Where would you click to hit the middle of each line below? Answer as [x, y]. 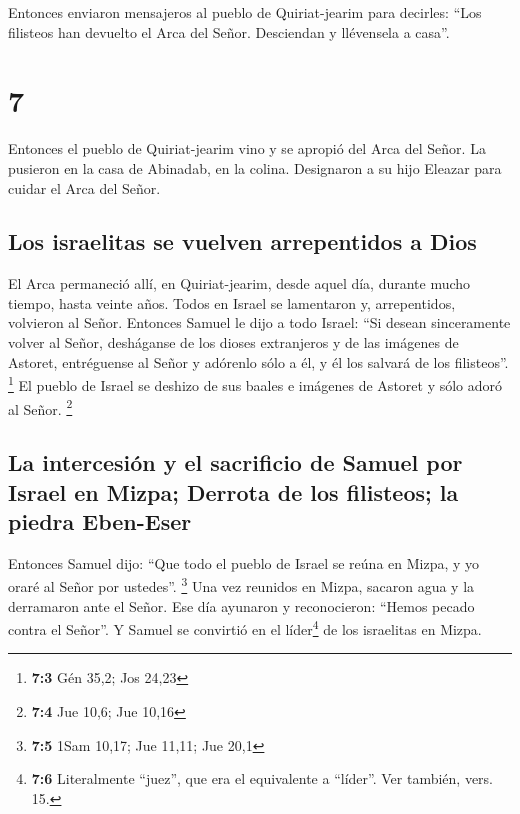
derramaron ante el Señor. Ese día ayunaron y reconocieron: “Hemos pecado [241, 605]
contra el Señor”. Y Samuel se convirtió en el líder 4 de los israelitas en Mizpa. [245, 627]
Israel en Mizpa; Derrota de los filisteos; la [233, 491]
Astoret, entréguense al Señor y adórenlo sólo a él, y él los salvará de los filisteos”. [258, 361]
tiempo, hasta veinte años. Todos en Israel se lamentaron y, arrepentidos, [232, 302]
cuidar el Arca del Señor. [84, 187]
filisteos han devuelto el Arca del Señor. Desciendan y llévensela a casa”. [229, 31]
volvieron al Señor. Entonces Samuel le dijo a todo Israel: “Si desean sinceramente [259, 322]
